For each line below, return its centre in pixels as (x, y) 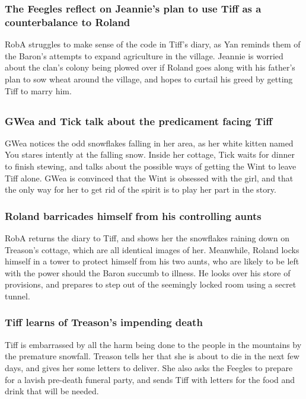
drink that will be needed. (52, 391)
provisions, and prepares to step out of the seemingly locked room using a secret (151, 284)
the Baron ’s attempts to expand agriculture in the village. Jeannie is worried (144, 55)
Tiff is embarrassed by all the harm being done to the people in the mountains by (153, 344)
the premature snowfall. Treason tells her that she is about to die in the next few (152, 356)
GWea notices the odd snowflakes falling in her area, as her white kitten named (149, 143)
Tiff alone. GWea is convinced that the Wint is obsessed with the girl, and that (149, 178)
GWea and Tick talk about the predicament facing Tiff (139, 121)
